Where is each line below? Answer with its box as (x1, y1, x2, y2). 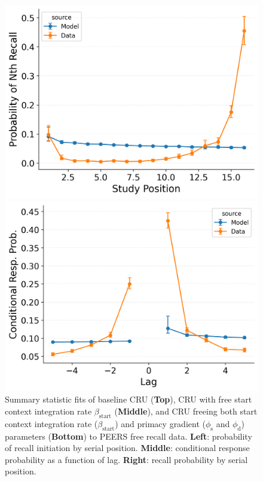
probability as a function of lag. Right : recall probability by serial (5, 453, 248, 465)
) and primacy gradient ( (115, 417, 206, 429)
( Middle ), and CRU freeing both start (114, 404, 258, 417)
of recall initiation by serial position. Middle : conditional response (5, 441, 250, 454)
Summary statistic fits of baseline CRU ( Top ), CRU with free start (5, 393, 252, 406)
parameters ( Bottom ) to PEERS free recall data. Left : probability (5, 429, 252, 442)
